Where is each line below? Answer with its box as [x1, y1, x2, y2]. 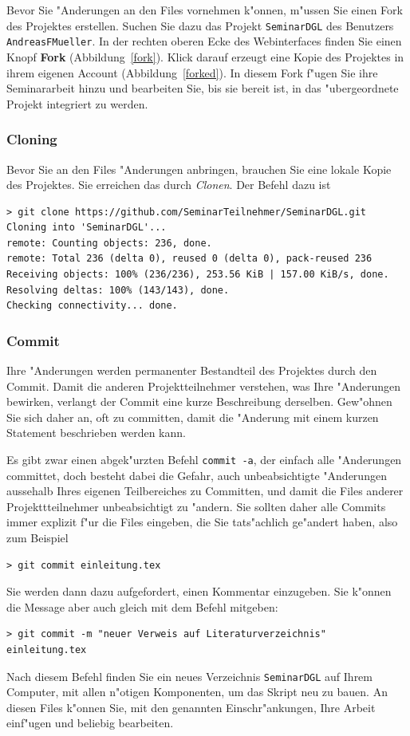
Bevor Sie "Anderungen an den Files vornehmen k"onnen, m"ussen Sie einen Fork [6, 2, 403, 18]
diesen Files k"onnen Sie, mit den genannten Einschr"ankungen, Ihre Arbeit [6, 699, 376, 715]
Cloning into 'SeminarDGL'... [6, 222, 167, 234]
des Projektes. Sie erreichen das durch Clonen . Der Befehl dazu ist [6, 176, 331, 193]
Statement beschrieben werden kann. [6, 424, 186, 441]
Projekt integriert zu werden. [6, 95, 148, 112]
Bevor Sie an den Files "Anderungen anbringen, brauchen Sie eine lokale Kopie [6, 160, 392, 177]
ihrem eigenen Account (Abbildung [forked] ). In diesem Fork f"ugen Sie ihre [6, 64, 378, 81]
